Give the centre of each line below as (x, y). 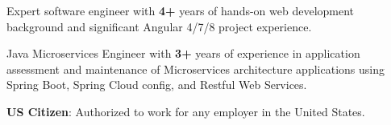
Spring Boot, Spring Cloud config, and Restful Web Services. (157, 85)
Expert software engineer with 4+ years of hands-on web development (181, 10)
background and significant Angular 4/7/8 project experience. (159, 26)
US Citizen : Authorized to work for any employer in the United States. (186, 111)
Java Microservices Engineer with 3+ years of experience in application (183, 53)
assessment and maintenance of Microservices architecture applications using (195, 69)
